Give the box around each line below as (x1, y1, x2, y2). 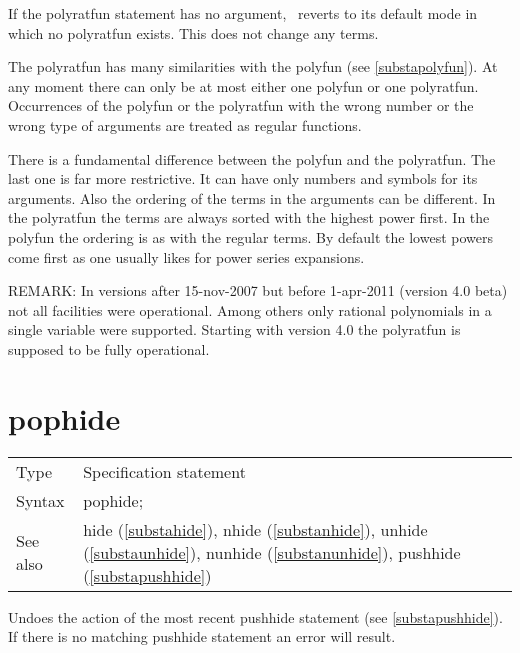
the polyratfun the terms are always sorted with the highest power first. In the (8, 207, 490, 228)
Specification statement (83, 459, 246, 483)
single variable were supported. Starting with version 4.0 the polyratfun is (8, 319, 461, 340)
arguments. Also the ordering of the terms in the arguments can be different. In (8, 187, 496, 208)
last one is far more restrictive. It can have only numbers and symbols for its (8, 168, 478, 189)
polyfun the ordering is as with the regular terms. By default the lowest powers (8, 226, 493, 247)
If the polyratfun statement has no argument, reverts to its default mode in (8, 3, 478, 23)
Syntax (16, 488, 65, 512)
